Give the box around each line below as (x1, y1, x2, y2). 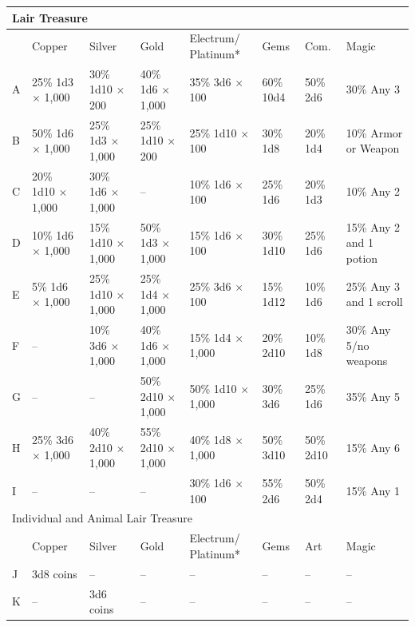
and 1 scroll (346, 293, 403, 310)
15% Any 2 (346, 218, 401, 235)
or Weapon (346, 140, 400, 157)
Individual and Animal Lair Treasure (12, 510, 192, 526)
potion (346, 250, 378, 267)
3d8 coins (32, 565, 77, 581)
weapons (346, 352, 388, 369)
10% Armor (346, 124, 403, 141)
